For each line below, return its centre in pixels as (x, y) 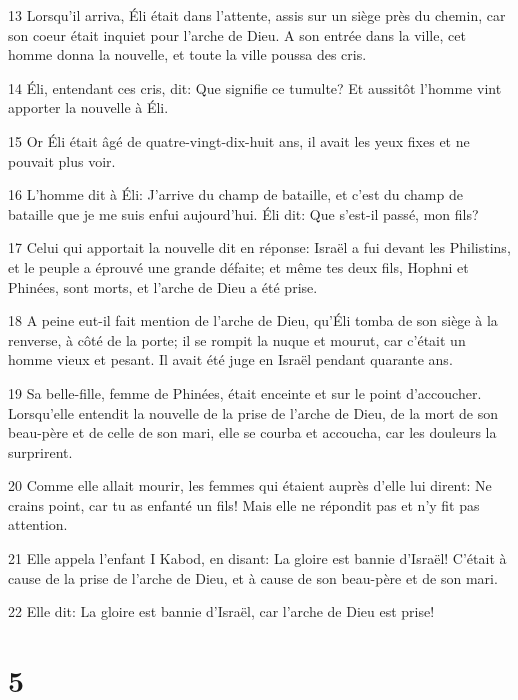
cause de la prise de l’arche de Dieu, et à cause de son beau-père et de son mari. (253, 577)
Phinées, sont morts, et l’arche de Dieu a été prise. (163, 286)
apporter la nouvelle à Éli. (88, 107)
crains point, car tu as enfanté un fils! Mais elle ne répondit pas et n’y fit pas (244, 504)
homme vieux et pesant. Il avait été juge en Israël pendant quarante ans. (230, 359)
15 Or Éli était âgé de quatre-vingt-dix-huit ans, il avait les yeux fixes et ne (239, 140)
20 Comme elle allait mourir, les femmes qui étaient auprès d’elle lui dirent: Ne (250, 485)
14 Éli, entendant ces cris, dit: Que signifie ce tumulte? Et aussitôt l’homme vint (255, 87)
